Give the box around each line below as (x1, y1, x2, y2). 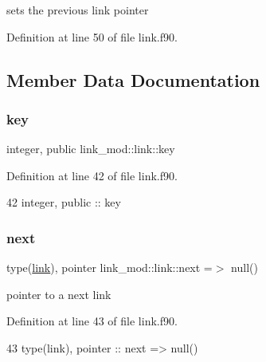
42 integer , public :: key (6, 194, 121, 211)
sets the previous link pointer (6, 2, 149, 18)
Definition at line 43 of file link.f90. (6, 313, 178, 329)
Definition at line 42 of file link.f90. (6, 167, 178, 183)
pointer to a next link (6, 285, 111, 302)
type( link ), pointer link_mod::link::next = (6, 259, 213, 276)
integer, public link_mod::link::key (6, 140, 175, 157)
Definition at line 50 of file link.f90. (6, 28, 178, 45)
